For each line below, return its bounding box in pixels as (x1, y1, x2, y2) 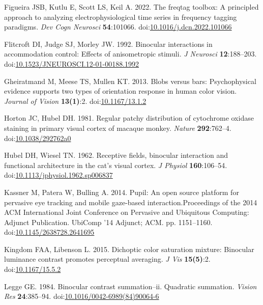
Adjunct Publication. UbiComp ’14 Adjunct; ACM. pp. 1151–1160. (4, 216, 213, 227)
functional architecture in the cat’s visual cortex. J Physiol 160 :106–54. (4, 159, 227, 170)
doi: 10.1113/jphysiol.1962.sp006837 (4, 170, 113, 180)
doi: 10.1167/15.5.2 (4, 264, 61, 274)
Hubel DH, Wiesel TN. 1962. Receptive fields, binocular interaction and (4, 150, 228, 160)
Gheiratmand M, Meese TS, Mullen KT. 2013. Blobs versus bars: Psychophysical (4, 75, 256, 86)
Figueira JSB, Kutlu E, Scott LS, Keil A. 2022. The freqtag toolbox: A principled (4, 2, 259, 12)
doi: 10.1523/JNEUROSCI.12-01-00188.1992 (4, 58, 139, 69)
